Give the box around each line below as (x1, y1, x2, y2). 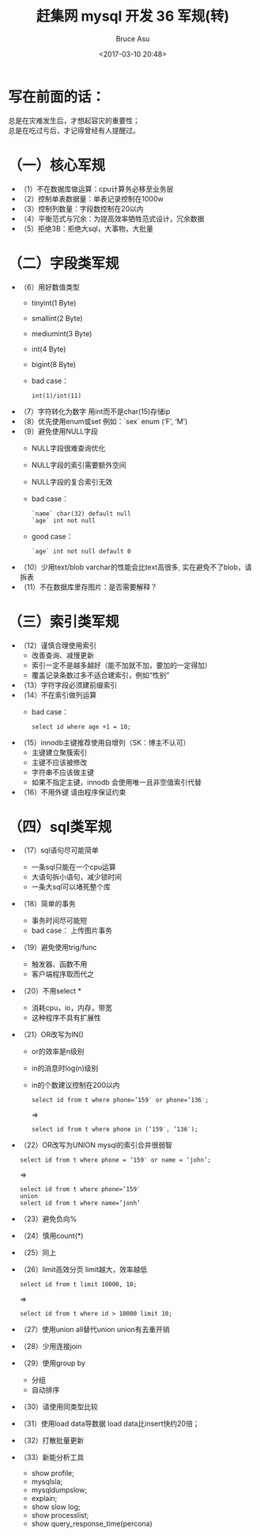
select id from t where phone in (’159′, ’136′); (31, 1125, 199, 1134)
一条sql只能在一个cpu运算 (31, 862, 116, 872)
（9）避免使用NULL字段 (19, 426, 99, 436)
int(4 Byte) (31, 344, 66, 354)
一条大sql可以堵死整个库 (31, 882, 111, 892)
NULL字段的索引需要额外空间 (31, 460, 126, 469)
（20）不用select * (19, 986, 81, 996)
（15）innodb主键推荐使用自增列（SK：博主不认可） (19, 737, 190, 747)
